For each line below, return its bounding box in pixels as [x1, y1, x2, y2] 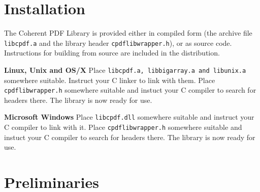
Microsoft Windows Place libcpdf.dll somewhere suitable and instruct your [4, 112, 254, 122]
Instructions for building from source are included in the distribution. [4, 47, 220, 58]
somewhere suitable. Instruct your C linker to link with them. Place [4, 74, 215, 85]
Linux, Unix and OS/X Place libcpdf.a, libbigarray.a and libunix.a [4, 64, 246, 75]
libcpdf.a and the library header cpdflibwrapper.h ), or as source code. [4, 37, 232, 48]
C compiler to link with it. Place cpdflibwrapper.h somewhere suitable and [4, 122, 242, 132]
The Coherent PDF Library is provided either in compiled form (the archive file [4, 28, 252, 38]
